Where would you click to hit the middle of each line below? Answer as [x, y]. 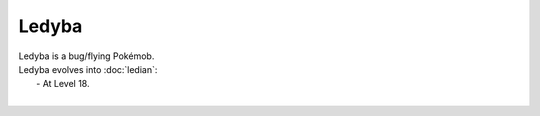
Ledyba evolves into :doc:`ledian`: [88, 69]
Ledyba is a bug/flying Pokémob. [86, 56]
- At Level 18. [63, 84]
